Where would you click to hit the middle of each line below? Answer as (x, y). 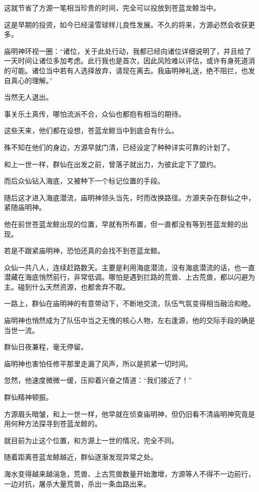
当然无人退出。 (28, 97)
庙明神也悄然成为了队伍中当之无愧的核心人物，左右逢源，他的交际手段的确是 (129, 320)
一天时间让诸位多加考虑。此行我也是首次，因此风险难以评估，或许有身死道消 (129, 61)
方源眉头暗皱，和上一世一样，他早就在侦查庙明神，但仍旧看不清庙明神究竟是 (129, 413)
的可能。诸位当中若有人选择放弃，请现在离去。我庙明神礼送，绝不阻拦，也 (126, 70)
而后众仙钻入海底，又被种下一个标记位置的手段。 (84, 181)
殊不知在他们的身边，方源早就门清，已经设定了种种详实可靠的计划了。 (119, 147)
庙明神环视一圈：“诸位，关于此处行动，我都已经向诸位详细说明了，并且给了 (128, 51)
